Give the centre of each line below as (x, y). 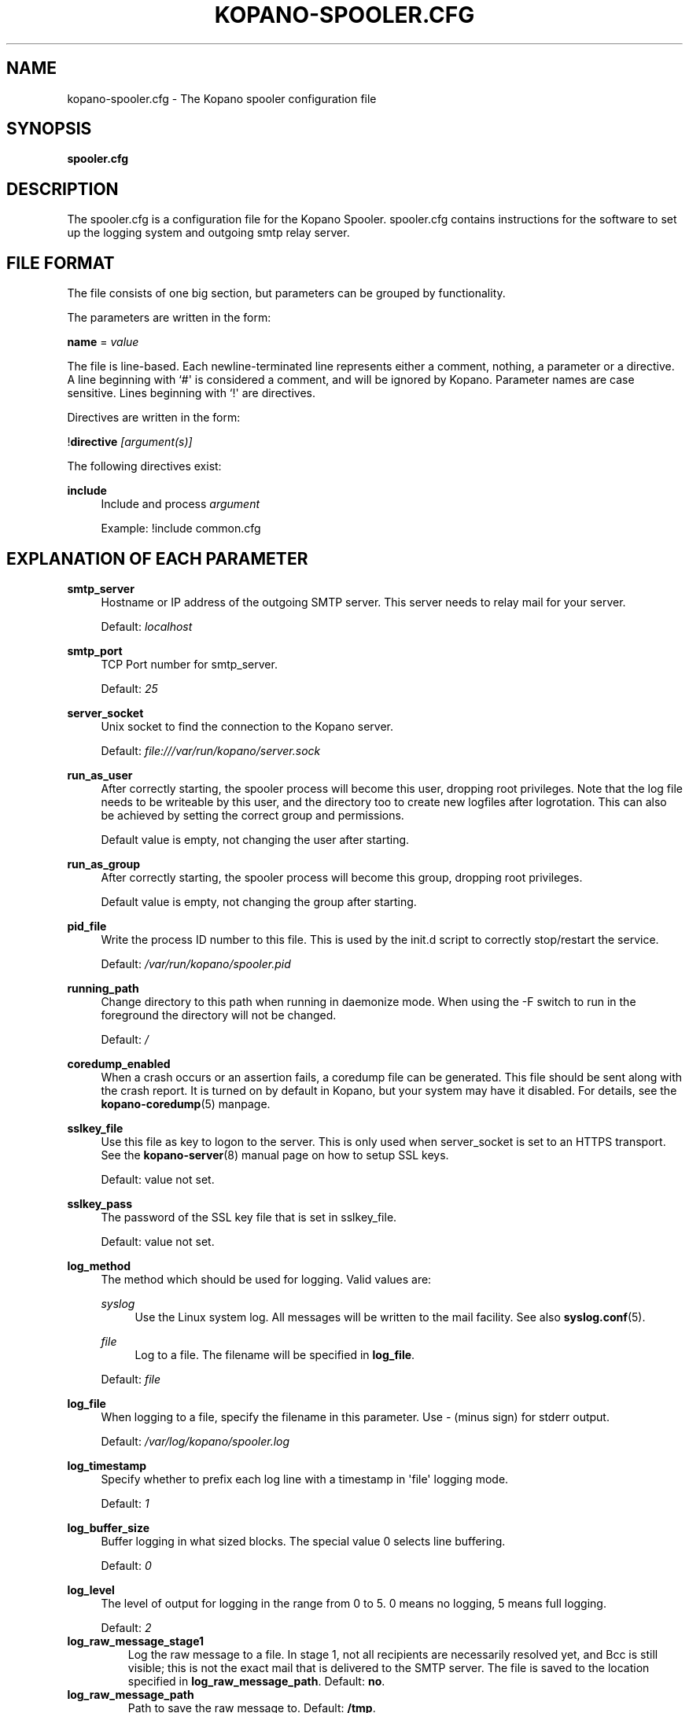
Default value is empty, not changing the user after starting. (255, 839)
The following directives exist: (144, 466)
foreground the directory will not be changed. (219, 1015)
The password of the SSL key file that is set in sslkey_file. (249, 1217)
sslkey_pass (99, 1203)
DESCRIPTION (63, 189)
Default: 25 (129, 688)
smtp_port (95, 650)
